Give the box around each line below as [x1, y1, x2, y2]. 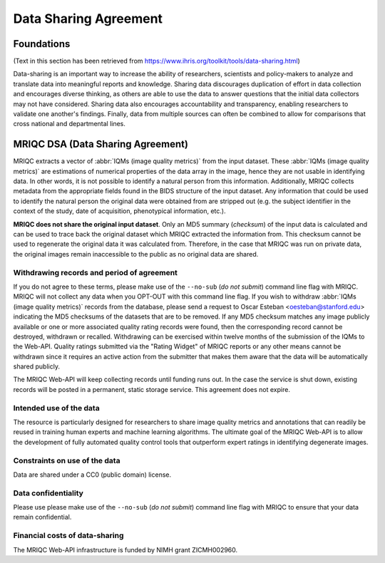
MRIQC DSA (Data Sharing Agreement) [13, 138, 189, 150]
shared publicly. [13, 362, 61, 371]
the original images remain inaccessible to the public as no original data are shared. [13, 249, 259, 258]
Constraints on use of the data [13, 455, 120, 465]
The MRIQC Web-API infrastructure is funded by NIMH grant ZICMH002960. [13, 545, 238, 554]
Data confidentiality [13, 488, 83, 498]
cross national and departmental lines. [13, 120, 126, 128]
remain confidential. [13, 513, 72, 522]
